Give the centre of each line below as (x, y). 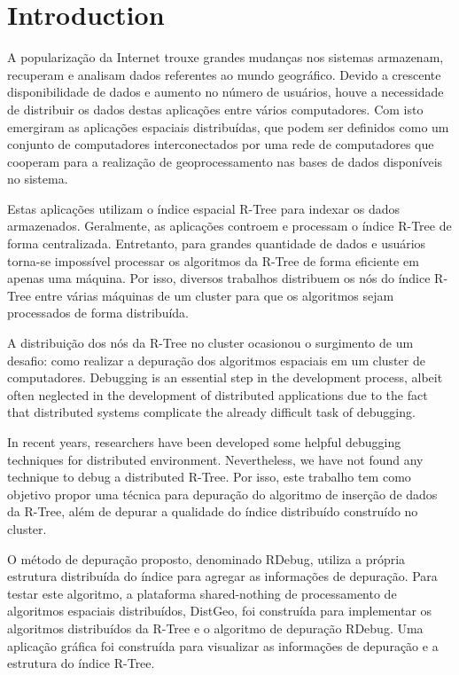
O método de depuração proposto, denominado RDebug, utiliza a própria (206, 558)
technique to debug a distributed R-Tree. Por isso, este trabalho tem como (209, 477)
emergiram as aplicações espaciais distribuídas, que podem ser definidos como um (228, 126)
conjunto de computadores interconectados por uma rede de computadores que (221, 144)
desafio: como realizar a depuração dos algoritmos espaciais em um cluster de (216, 360)
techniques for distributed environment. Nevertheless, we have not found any (215, 459)
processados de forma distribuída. (98, 313)
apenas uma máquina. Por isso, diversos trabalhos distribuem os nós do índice (219, 278)
